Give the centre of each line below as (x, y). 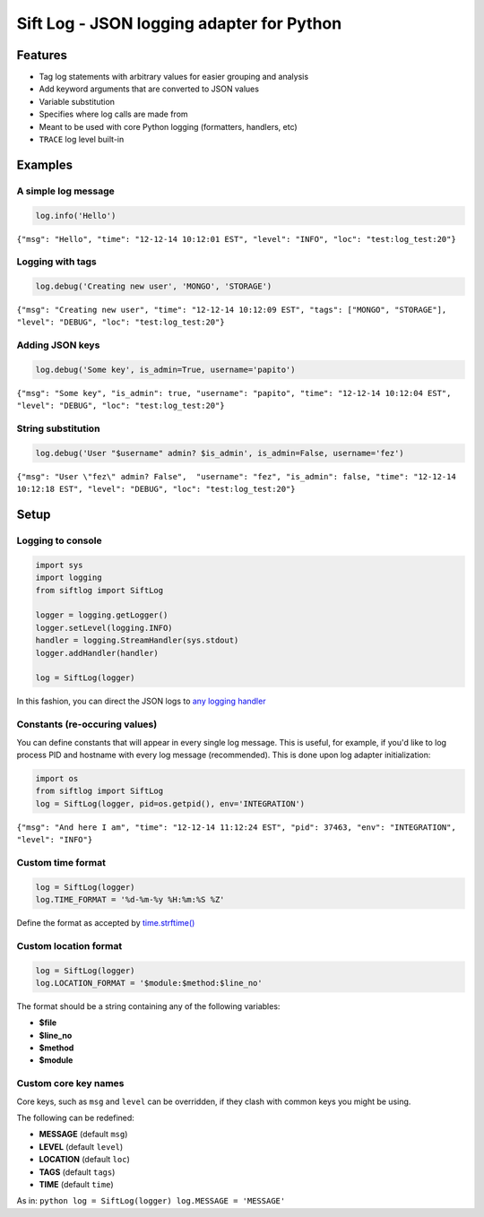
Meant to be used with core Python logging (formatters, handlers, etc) (168, 126)
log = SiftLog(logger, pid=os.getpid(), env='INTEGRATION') (170, 803)
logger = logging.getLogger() (102, 615)
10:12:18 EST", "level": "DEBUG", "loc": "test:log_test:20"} (156, 489)
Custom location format (69, 945)
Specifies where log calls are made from (113, 114)
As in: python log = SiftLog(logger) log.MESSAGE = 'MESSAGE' (151, 1201)
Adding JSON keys (58, 345)
